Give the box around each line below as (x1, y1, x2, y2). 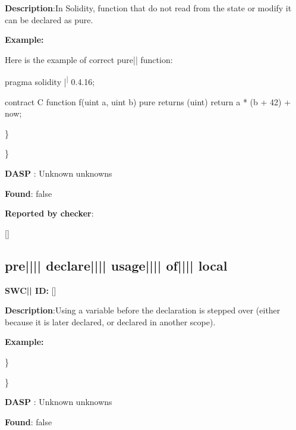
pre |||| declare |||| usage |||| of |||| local (5, 256, 228, 274)
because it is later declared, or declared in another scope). (5, 315, 216, 328)
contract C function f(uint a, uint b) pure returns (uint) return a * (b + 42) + (5, 95, 291, 108)
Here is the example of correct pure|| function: (5, 53, 173, 65)
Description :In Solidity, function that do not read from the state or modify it (5, 2, 292, 14)
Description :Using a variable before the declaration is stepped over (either (5, 304, 281, 316)
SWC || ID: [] (5, 284, 56, 296)
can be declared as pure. (5, 13, 93, 26)
